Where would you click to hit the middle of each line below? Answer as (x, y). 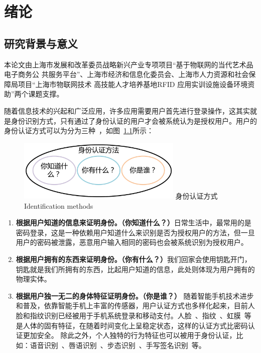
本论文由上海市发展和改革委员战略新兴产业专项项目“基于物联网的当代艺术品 (129, 64)
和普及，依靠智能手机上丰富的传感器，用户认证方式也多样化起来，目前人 (135, 305)
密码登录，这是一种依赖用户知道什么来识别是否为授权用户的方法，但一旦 (135, 232)
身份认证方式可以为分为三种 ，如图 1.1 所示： (79, 130)
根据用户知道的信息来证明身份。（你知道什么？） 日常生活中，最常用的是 (134, 223)
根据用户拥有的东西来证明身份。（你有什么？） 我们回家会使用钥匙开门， (134, 259)
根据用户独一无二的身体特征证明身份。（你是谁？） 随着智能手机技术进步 (135, 295)
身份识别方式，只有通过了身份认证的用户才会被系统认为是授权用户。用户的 (134, 120)
